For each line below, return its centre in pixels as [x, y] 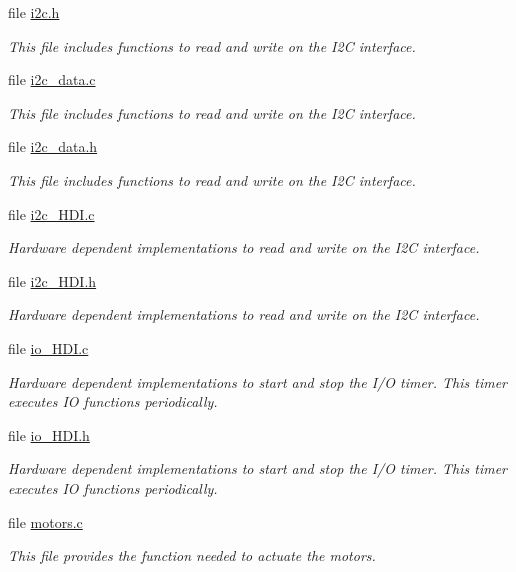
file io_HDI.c [48, 347]
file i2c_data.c [52, 79]
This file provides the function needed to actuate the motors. [192, 555]
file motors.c [45, 521]
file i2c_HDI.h [52, 280]
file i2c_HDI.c [51, 213]
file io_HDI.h [49, 434]
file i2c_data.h [53, 146]
